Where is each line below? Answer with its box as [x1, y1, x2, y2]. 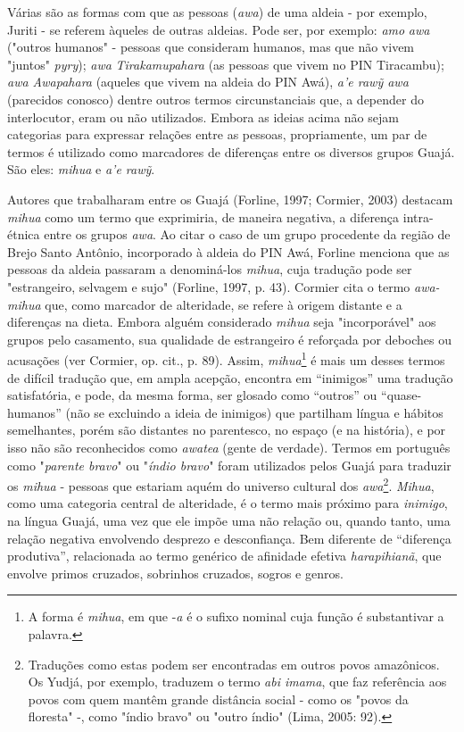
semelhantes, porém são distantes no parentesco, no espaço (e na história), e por [7, 420, 446, 439]
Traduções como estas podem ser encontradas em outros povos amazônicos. [28, 654, 440, 673]
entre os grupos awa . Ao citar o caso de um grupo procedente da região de [44, 225, 451, 244]
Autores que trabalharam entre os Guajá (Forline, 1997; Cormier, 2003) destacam [7, 189, 453, 208]
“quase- [381, 386, 422, 404]
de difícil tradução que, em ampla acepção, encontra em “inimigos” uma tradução [7, 368, 453, 387]
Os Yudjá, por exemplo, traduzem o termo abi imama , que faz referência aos [28, 672, 447, 691]
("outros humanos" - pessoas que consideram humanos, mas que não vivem [7, 37, 415, 56]
